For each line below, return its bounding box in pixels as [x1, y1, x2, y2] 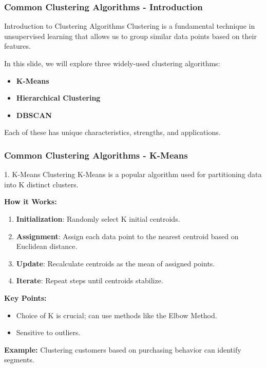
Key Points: [4, 292, 47, 303]
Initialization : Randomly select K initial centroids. [16, 213, 180, 224]
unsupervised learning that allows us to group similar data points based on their [4, 30, 257, 41]
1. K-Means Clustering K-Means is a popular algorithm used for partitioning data [4, 169, 262, 180]
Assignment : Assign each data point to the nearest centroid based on [16, 230, 239, 241]
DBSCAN [16, 109, 52, 120]
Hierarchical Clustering [16, 92, 101, 103]
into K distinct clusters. [4, 179, 79, 189]
